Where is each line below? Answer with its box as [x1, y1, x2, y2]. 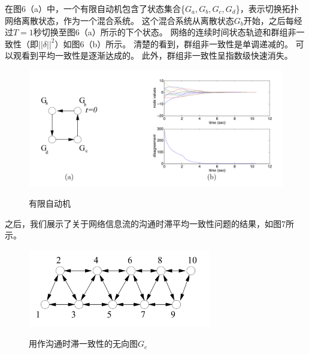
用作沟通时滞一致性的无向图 [29, 337, 138, 350]
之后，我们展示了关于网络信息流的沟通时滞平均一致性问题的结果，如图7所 [5, 217, 294, 229]
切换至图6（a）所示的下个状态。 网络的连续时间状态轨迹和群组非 [41, 26, 296, 38]
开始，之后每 [243, 14, 294, 26]
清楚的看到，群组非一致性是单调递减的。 [133, 37, 293, 50]
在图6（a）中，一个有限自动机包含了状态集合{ [5, 2, 185, 14]
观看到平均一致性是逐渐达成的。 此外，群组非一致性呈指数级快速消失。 [13, 49, 293, 62]
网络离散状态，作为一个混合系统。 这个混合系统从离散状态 [5, 14, 234, 26]
